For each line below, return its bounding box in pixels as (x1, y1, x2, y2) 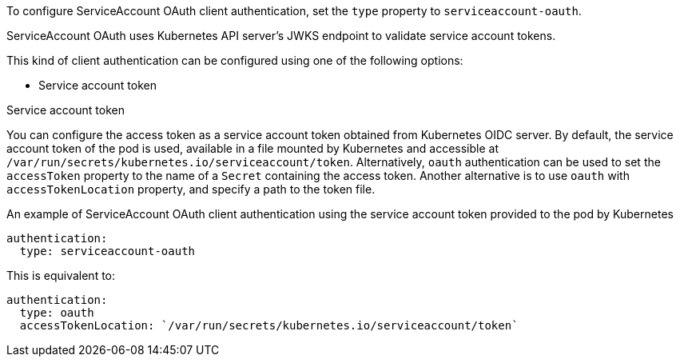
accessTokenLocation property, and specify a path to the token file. (6, 182, 376, 196)
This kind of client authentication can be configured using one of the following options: (6, 54, 463, 67)
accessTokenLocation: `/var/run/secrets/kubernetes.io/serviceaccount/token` (19, 319, 519, 332)
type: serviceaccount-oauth (19, 245, 196, 257)
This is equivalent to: (6, 269, 116, 282)
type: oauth (19, 306, 94, 319)
